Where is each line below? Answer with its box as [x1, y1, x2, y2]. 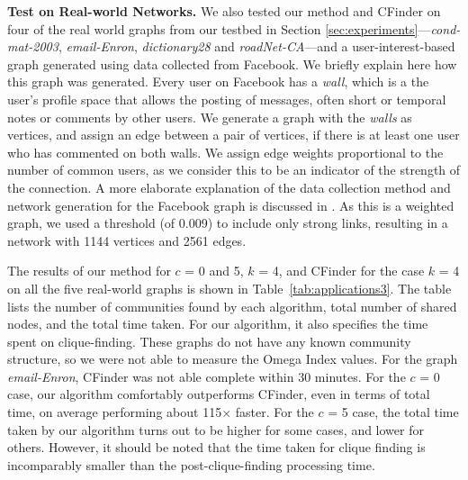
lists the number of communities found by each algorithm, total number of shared [7, 296, 457, 315]
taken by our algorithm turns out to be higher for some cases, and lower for [7, 420, 424, 439]
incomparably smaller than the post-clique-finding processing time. [7, 455, 375, 474]
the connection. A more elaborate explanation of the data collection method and [7, 177, 451, 196]
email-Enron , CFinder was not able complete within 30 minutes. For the [7, 367, 406, 385]
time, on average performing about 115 [7, 403, 222, 421]
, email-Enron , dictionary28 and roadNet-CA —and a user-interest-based [58, 37, 455, 56]
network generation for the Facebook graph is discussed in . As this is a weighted [7, 195, 454, 214]
